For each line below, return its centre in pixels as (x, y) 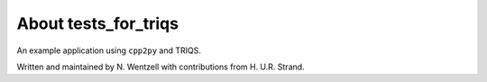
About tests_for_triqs (98, 23)
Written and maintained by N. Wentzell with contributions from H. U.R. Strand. (161, 67)
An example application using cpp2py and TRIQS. (109, 50)
